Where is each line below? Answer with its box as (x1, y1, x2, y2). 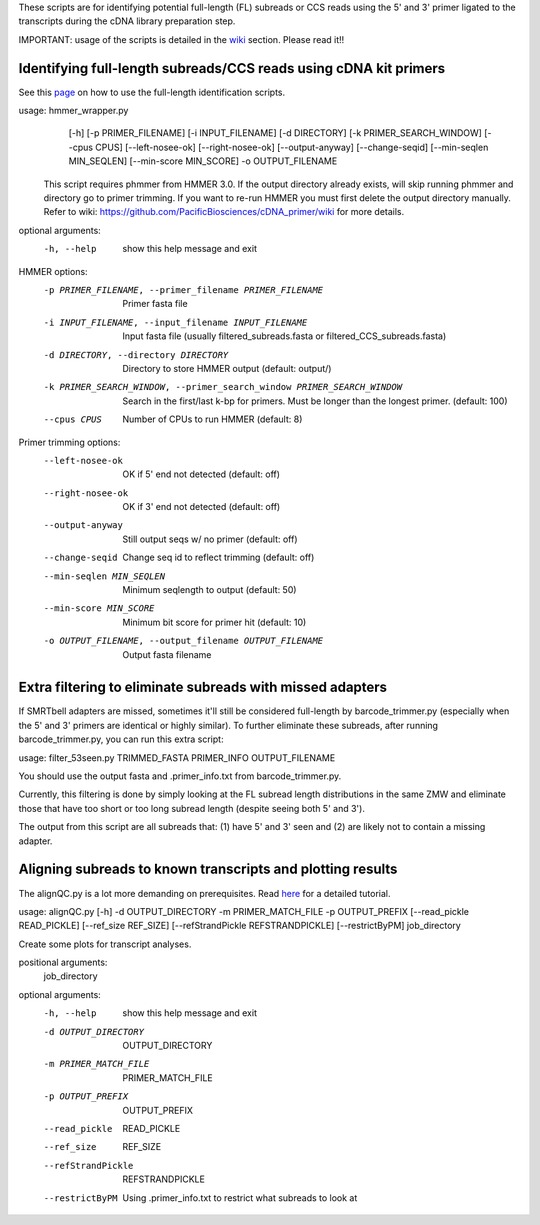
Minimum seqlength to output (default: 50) (122, 584, 297, 596)
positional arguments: (18, 956, 108, 969)
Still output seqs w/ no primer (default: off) (122, 533, 299, 545)
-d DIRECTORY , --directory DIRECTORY (43, 349, 229, 360)
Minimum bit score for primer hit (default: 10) (122, 616, 307, 628)
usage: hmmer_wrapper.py (18, 105, 129, 117)
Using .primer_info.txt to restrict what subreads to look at (122, 1191, 358, 1204)
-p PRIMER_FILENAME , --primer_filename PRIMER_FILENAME (43, 284, 324, 295)
